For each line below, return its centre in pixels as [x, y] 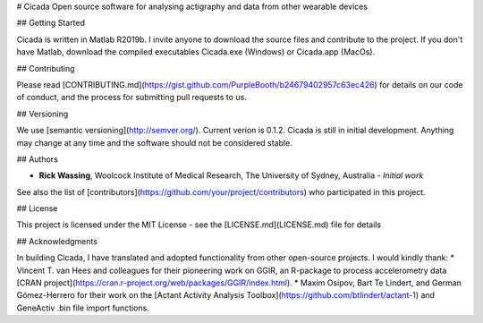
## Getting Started [51, 23]
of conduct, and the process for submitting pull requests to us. [132, 98]
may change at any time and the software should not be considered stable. [154, 142]
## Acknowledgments [57, 241]
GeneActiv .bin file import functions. [83, 308]
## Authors [37, 159]
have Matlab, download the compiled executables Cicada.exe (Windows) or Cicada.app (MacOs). [196, 52]
